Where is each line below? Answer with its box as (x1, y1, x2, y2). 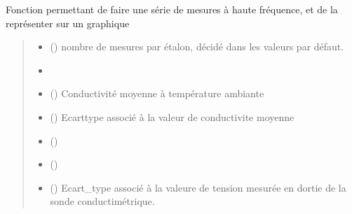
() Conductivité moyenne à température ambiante (50, 86, 264, 101)
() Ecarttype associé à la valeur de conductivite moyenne (50, 109, 295, 124)
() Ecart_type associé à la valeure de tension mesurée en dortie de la (50, 180, 346, 194)
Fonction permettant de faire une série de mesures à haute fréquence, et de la (6, 2, 338, 16)
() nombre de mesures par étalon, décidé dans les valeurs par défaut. (50, 39, 344, 54)
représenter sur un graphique (6, 15, 130, 30)
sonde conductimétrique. (50, 194, 155, 208)
